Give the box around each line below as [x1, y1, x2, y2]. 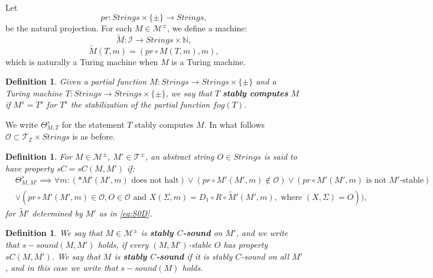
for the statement [61, 118, 125, 130]
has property [223, 238, 268, 250]
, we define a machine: [167, 21, 248, 34]
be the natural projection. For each [5, 21, 132, 34]
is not [366, 176, 387, 185]
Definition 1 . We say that [5, 227, 103, 239]
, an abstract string [145, 150, 214, 163]
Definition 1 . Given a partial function [5, 75, 147, 88]
